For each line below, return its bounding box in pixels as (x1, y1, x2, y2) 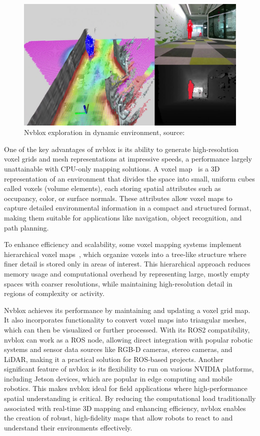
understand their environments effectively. (4, 422, 132, 432)
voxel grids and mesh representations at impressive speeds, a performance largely (4, 153, 252, 164)
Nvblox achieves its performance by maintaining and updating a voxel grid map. (4, 304, 250, 315)
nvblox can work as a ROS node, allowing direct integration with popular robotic (4, 334, 253, 344)
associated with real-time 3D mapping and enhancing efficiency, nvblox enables (4, 402, 246, 413)
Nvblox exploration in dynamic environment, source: (24, 127, 185, 137)
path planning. (4, 222, 49, 232)
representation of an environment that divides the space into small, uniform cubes (4, 173, 255, 183)
